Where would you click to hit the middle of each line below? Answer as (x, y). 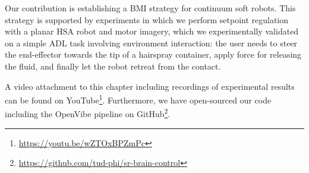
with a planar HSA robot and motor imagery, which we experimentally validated (152, 31)
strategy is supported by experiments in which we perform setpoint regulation (147, 19)
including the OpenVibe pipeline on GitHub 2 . (88, 113)
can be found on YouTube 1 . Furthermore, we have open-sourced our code (138, 99)
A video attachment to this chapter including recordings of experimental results (150, 86)
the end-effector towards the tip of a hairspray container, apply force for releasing (153, 54)
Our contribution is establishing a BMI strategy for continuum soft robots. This (150, 8)
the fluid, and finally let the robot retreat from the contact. (113, 66)
